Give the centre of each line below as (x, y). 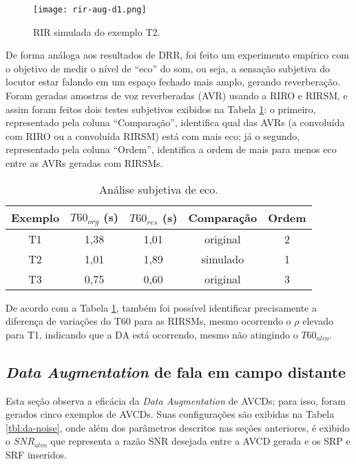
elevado (318, 321)
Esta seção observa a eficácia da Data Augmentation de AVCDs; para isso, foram (176, 400)
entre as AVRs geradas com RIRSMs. (84, 163)
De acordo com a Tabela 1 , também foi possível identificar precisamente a (161, 307)
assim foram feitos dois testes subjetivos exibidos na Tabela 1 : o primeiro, (161, 109)
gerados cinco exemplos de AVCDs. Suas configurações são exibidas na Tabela (170, 414)
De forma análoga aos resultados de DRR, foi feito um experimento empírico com (177, 55)
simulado (223, 259)
